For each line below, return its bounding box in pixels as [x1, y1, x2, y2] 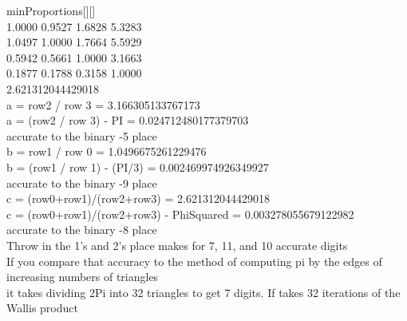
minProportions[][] [6, 2, 96, 18]
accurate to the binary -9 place [6, 174, 157, 191]
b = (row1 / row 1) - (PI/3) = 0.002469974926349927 [6, 158, 269, 175]
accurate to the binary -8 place [6, 221, 157, 238]
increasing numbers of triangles [6, 268, 159, 285]
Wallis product [6, 299, 78, 316]
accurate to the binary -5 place [6, 127, 157, 144]
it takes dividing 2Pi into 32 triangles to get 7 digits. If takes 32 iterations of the [6, 283, 401, 300]
